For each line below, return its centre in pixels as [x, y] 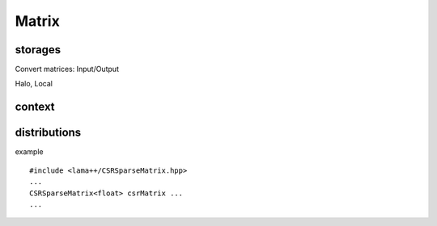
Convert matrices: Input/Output [67, 69]
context [35, 107]
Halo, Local [34, 84]
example [29, 152]
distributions [48, 133]
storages [38, 50]
